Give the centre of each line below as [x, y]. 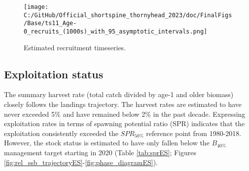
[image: [36, 7]
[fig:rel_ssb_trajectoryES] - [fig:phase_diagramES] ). [81, 162]
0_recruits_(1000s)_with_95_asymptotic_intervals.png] [116, 31]
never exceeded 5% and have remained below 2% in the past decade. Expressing [125, 114]
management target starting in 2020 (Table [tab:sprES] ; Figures [100, 152]
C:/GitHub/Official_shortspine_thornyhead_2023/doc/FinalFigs [128, 15]
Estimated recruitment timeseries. [75, 47]
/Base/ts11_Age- [50, 23]
